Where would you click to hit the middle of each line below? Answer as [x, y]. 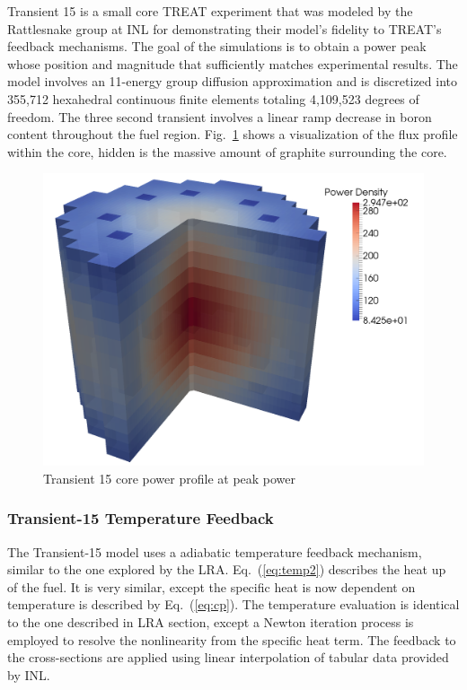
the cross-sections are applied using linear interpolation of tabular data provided [228, 657]
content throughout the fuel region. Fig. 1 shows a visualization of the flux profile [233, 134]
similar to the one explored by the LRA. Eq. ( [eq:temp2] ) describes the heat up [227, 569]
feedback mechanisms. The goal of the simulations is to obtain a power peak [217, 46]
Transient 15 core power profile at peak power [170, 478]
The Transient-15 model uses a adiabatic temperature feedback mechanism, [215, 551]
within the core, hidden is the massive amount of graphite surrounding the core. [227, 151]
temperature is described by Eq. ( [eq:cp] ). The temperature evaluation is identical [233, 604]
